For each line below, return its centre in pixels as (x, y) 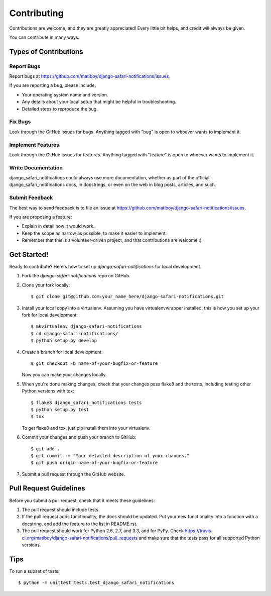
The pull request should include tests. (61, 510)
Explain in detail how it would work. (58, 226)
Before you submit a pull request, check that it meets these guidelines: (82, 501)
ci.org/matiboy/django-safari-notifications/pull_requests (80, 538)
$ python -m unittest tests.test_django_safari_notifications (96, 583)
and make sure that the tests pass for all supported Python (199, 538)
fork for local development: (50, 315)
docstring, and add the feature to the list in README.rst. (80, 524)
